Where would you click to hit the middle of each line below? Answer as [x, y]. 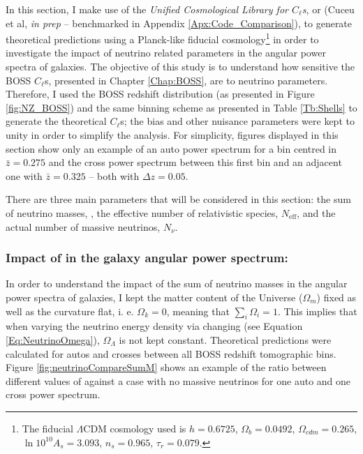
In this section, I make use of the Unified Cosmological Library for [147, 9]
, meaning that [198, 311]
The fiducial [47, 428]
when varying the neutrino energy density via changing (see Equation [154, 326]
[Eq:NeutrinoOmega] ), [53, 339]
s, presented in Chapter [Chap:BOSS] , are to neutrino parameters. [186, 80]
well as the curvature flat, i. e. [70, 311]
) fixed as [336, 297]
